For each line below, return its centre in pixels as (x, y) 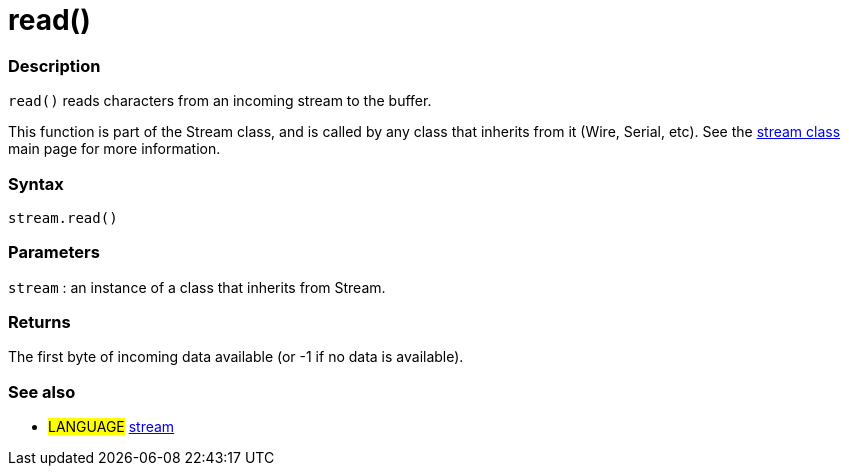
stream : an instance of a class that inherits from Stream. (197, 287)
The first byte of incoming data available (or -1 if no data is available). (236, 357)
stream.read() (63, 217)
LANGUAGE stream (111, 427)
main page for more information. (114, 149)
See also (42, 391)
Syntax (36, 183)
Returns (39, 322)
